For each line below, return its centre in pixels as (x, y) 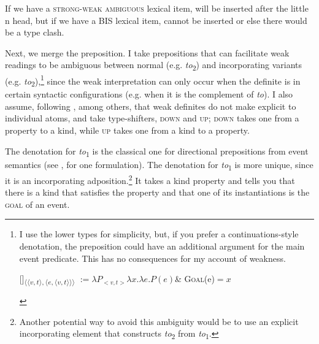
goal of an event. (37, 204)
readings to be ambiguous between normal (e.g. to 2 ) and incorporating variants (154, 66)
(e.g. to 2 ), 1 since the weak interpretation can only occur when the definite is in (153, 80)
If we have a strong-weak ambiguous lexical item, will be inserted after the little (157, 8)
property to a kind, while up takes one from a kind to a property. (127, 130)
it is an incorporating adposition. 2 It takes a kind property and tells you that (150, 179)
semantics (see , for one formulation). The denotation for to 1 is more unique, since (159, 165)
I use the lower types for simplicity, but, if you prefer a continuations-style (159, 234)
